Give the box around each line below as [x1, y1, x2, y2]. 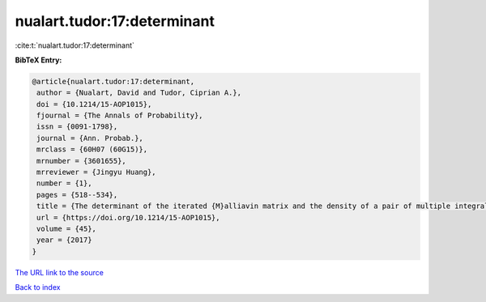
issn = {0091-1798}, [36, 122, 118, 131]
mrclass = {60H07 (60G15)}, [36, 145, 148, 154]
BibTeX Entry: [15, 55, 62, 65]
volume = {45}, [36, 224, 97, 233]
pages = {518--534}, [36, 190, 118, 199]
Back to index [15, 283, 61, 292]
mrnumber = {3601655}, [36, 156, 127, 165]
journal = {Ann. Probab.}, [36, 134, 143, 142]
